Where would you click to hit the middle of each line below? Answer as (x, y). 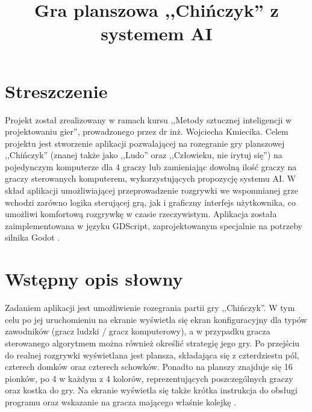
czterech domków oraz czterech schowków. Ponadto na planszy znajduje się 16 (149, 367)
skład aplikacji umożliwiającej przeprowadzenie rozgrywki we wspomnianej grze (151, 190)
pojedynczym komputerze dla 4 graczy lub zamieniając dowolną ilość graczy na (151, 166)
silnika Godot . (33, 237)
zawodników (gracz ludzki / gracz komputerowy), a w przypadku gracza (138, 331)
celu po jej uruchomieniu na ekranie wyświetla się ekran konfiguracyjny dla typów (156, 319)
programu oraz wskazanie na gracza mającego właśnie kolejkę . (121, 401)
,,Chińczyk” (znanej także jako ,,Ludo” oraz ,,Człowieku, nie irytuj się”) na (144, 155)
